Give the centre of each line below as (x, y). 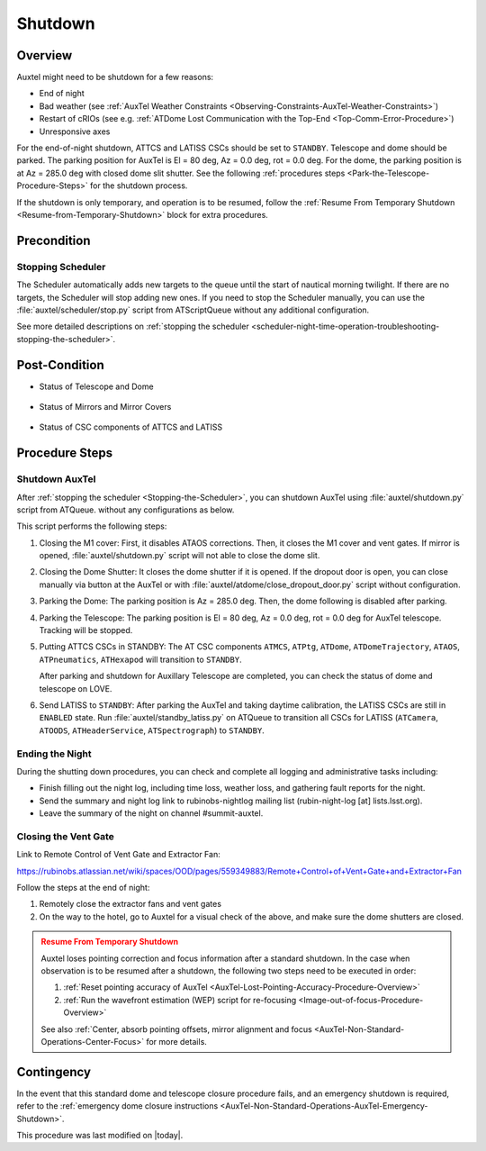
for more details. (176, 1041)
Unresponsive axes (75, 131)
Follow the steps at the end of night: (83, 888)
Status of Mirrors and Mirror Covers (105, 406)
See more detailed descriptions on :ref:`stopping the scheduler (133, 326)
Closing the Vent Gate (65, 836)
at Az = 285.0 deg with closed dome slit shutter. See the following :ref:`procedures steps (181, 173)
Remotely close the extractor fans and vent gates (130, 904)
